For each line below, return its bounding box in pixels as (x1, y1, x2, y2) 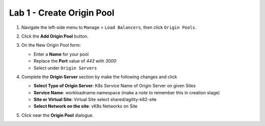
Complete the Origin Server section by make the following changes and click (21, 74, 178, 80)
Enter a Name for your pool (33, 51, 89, 57)
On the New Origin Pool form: (21, 42, 81, 48)
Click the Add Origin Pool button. (21, 33, 89, 39)
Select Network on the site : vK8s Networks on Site (33, 103, 137, 109)
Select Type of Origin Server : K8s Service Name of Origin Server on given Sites (33, 83, 196, 89)
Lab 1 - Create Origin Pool (9, 7, 115, 18)
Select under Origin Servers (33, 65, 97, 71)
